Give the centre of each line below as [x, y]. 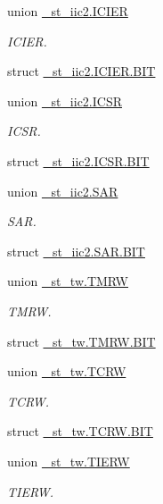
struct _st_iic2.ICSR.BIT [78, 160]
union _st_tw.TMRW [68, 281]
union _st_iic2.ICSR [65, 101]
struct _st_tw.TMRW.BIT [81, 341]
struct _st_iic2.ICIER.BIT [81, 71]
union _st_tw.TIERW [69, 461]
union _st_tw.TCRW [67, 371]
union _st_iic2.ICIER [68, 11]
